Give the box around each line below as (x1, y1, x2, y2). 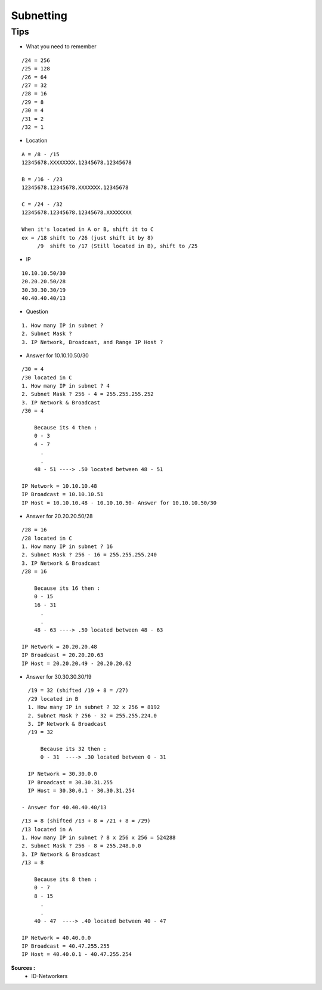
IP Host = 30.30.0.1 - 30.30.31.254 (27, 787, 135, 794)
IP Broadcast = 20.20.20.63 (21, 652, 104, 658)
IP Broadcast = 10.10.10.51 (21, 491, 104, 498)
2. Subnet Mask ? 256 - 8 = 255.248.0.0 (21, 843, 141, 849)
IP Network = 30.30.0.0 (27, 771, 98, 778)
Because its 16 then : (33, 585, 101, 592)
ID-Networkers (31, 973, 68, 980)
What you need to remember (26, 43, 97, 50)
